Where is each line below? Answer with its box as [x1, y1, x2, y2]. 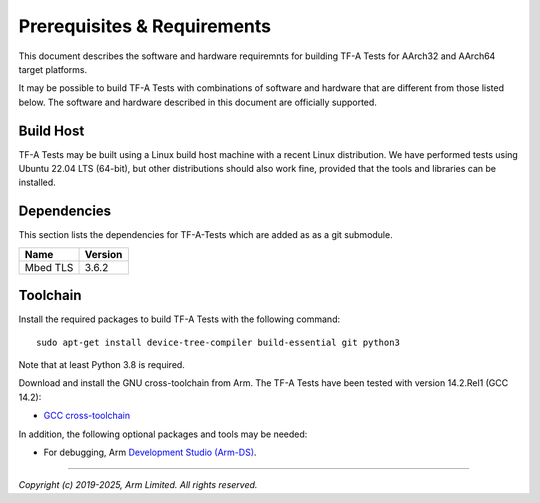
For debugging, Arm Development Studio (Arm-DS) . [43, 446, 257, 458]
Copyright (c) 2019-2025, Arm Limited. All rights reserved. [18, 479, 258, 491]
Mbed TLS [24, 260, 74, 274]
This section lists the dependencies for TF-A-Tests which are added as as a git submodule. [18, 229, 394, 241]
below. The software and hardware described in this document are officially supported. [18, 96, 377, 108]
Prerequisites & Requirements [18, 15, 272, 37]
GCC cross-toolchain [43, 410, 130, 422]
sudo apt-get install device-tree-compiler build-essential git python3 [36, 336, 400, 348]
